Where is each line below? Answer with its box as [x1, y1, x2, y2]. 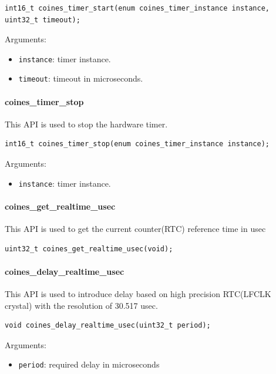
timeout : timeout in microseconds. [18, 72, 143, 85]
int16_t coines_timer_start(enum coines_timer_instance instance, [5, 4, 270, 12]
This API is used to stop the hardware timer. [5, 117, 168, 130]
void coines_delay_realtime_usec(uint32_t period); [5, 321, 211, 330]
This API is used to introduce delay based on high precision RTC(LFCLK [5, 288, 271, 300]
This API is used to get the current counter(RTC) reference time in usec [5, 223, 266, 235]
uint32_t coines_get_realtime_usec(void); [5, 244, 173, 253]
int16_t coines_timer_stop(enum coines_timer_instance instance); [5, 140, 270, 149]
